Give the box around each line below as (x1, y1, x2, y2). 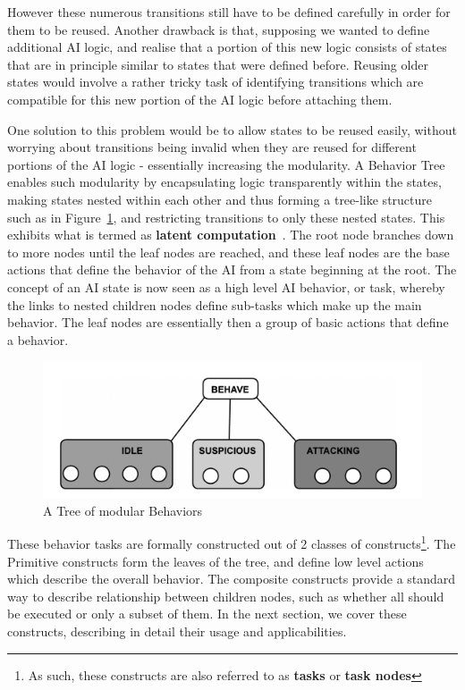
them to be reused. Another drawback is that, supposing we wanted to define (7, 20, 430, 38)
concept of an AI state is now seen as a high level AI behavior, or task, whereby (7, 277, 445, 296)
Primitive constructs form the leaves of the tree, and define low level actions (7, 551, 424, 570)
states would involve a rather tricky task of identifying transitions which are (7, 72, 424, 91)
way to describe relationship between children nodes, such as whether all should (7, 586, 444, 605)
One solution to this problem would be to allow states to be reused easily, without (7, 120, 457, 139)
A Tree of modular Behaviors (43, 501, 203, 519)
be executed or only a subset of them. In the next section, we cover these (7, 604, 407, 623)
